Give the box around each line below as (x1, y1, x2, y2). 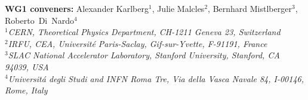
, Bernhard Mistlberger (208, 2, 292, 14)
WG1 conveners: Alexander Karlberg (5, 2, 149, 14)
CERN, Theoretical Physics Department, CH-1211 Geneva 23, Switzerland (8, 26, 281, 38)
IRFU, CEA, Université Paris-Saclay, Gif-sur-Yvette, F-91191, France (8, 37, 267, 49)
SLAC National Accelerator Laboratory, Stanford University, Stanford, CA (8, 49, 280, 61)
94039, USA (5, 60, 49, 73)
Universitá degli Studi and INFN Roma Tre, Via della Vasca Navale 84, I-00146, (8, 72, 304, 85)
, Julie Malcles (152, 2, 205, 14)
